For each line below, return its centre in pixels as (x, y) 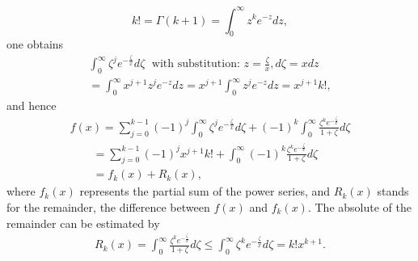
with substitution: (196, 64)
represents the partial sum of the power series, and (205, 191)
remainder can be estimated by (83, 223)
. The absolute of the (359, 207)
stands (393, 191)
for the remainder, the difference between (108, 207)
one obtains (35, 44)
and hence (32, 105)
